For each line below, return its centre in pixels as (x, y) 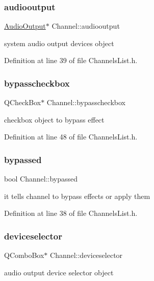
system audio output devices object (59, 43)
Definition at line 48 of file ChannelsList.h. (71, 137)
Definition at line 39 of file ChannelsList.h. (71, 60)
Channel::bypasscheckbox (86, 102)
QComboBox (24, 255)
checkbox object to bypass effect (54, 119)
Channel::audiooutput (86, 26)
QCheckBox (23, 102)
